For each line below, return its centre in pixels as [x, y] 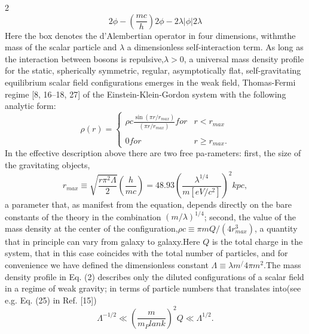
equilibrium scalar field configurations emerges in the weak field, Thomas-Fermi [150, 82]
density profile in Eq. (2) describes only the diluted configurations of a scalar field [154, 276]
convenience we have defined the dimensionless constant [107, 265]
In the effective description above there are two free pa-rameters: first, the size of [153, 153]
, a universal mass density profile [244, 58]
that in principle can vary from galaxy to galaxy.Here [103, 241]
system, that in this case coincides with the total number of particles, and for [146, 253]
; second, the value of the [250, 216]
